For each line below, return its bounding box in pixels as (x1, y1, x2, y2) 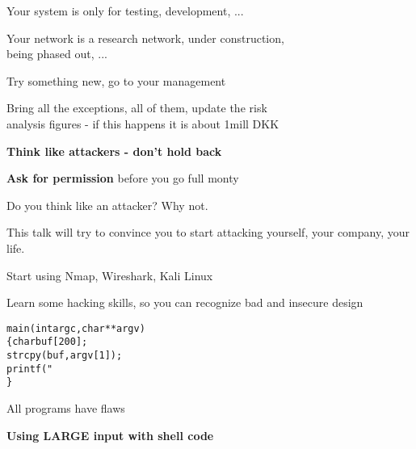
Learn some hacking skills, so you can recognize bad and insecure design (6, 294, 363, 311)
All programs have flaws (6, 400, 125, 416)
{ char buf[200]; (6, 336, 88, 348)
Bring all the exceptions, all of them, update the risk (6, 99, 267, 116)
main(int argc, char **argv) (6, 322, 145, 334)
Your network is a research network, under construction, (6, 29, 284, 46)
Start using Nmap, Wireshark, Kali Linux (6, 266, 213, 283)
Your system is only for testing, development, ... (6, 2, 244, 19)
